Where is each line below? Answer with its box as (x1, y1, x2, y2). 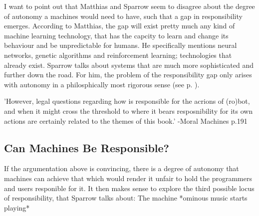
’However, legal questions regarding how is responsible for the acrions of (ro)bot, (4, 96, 250, 106)
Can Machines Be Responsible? (4, 140, 169, 155)
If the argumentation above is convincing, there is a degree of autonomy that (4, 163, 239, 174)
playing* (4, 202, 30, 213)
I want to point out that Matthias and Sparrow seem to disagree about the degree (4, 1, 255, 11)
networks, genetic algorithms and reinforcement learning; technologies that (4, 49, 232, 60)
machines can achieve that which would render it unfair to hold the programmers (4, 173, 252, 183)
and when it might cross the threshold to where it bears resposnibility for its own (4, 105, 253, 116)
